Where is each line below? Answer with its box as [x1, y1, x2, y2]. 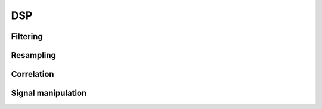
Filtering [11, 31, 43, 41]
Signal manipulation [11, 88, 87, 98]
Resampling [11, 50, 57, 60]
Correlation [11, 69, 54, 79]
